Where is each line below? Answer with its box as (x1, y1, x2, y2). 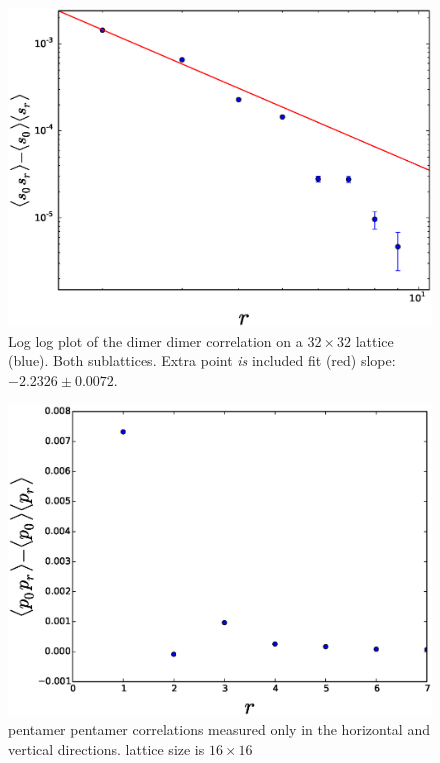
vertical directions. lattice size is (8, 739, 205, 760)
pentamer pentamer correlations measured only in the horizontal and (8, 719, 430, 740)
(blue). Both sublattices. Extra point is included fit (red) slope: (8, 350, 396, 371)
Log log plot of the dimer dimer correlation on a (8, 330, 303, 351)
